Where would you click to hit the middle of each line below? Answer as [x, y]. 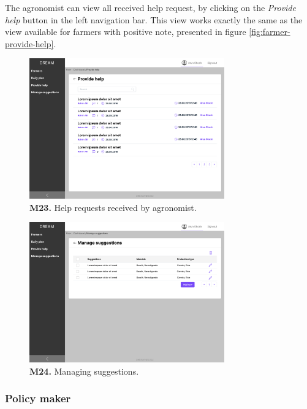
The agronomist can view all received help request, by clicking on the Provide [150, 7]
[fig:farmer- [270, 32]
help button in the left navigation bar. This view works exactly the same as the [154, 19]
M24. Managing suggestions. [84, 371]
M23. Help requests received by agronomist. [113, 207]
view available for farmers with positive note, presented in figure [126, 32]
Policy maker [38, 398]
